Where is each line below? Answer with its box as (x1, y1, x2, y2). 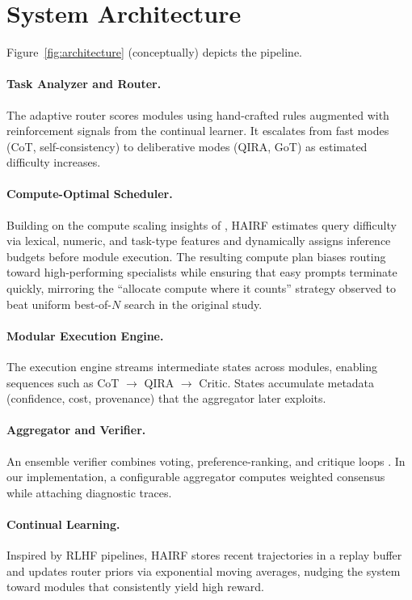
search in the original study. (124, 295, 263, 312)
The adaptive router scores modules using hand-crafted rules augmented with (6, 106, 389, 123)
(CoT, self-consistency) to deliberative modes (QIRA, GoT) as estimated (6, 137, 368, 154)
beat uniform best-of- (6, 295, 112, 312)
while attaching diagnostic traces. (6, 484, 172, 501)
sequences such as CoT (6, 374, 120, 391)
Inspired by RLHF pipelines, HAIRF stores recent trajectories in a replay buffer (6, 547, 402, 564)
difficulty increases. (6, 154, 101, 171)
